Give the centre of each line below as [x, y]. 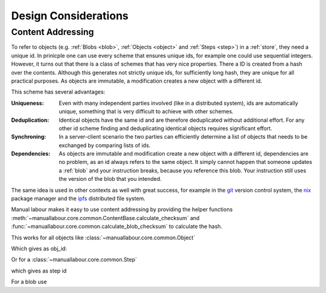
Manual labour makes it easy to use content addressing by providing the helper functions [122, 210]
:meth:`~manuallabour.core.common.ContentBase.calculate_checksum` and [105, 218]
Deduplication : [30, 120]
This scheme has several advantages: [58, 92]
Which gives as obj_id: [39, 248]
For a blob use [29, 282]
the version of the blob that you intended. [110, 179]
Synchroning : [29, 137]
